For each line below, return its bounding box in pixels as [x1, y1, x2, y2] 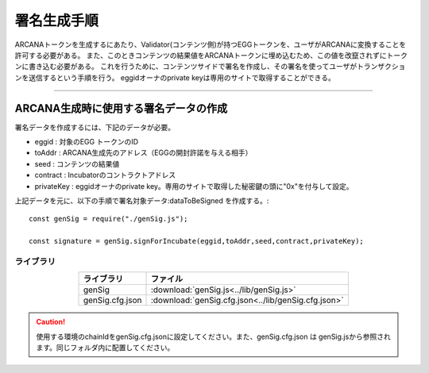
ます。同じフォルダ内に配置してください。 [36, 343, 175, 352]
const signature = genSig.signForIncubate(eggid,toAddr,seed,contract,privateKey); [29, 236, 365, 246]
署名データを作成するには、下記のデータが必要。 [14, 122, 175, 132]
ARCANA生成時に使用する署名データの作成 [14, 102, 228, 115]
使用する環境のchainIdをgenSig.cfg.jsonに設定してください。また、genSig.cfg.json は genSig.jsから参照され [36, 332, 391, 341]
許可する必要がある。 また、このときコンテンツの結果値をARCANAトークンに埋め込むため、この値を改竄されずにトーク [14, 50, 408, 60]
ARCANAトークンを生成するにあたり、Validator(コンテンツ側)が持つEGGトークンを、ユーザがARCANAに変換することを [14, 40, 407, 49]
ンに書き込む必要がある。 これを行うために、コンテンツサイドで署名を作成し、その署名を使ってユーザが [14, 62, 357, 71]
